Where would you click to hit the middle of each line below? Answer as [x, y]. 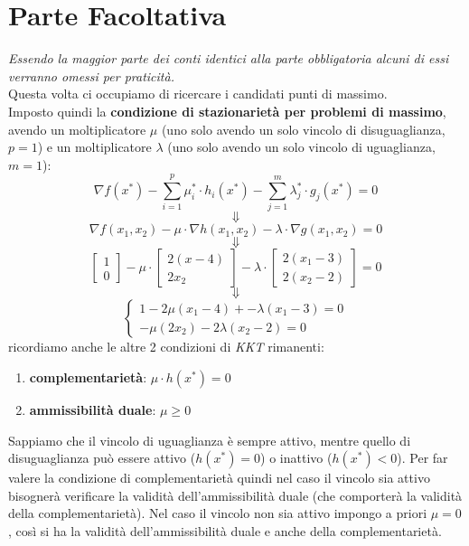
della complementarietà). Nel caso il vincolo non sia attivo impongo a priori [218, 513]
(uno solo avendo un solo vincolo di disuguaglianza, [303, 129]
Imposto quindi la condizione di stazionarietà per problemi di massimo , [227, 111]
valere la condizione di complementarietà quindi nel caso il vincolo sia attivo [219, 478]
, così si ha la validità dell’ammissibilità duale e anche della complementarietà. [225, 530]
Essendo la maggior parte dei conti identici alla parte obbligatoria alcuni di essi [229, 58]
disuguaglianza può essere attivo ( [102, 458]
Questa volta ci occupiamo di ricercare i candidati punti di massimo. [198, 94]
